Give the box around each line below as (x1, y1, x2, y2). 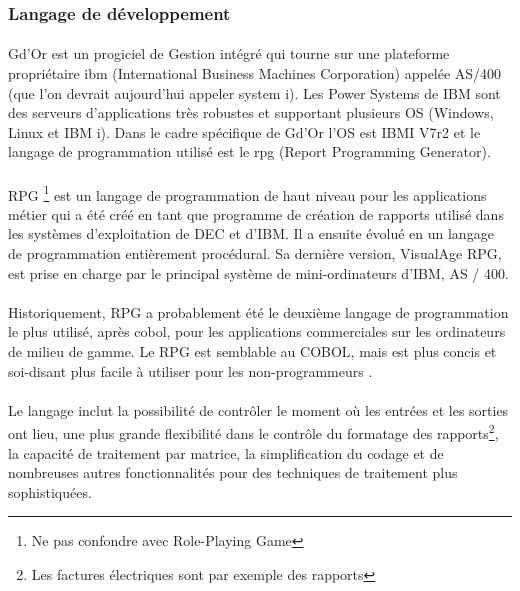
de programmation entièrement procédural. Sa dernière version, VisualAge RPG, (8, 243, 502, 264)
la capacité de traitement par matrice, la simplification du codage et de (8, 442, 444, 463)
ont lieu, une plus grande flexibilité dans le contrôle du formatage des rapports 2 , (8, 420, 499, 444)
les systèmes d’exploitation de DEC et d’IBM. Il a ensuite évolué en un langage (8, 223, 494, 244)
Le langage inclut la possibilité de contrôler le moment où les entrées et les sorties (8, 399, 509, 420)
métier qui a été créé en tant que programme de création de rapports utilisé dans (8, 203, 504, 224)
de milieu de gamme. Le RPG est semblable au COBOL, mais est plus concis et (8, 341, 497, 361)
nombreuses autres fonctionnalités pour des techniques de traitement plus (8, 462, 458, 483)
